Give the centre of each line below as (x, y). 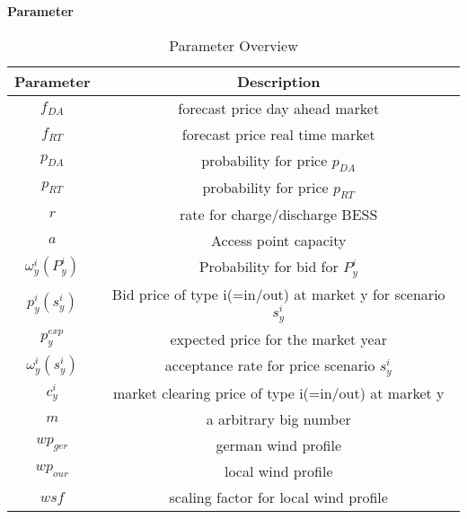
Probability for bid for (269, 266)
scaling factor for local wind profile (278, 497)
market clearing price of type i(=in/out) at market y (278, 392)
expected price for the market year (278, 339)
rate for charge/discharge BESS (279, 214)
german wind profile (279, 444)
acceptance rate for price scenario (270, 365)
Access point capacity (279, 240)
